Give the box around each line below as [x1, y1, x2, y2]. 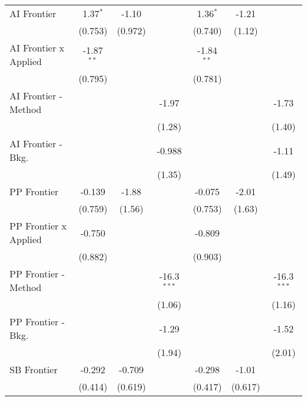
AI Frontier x [9, 41, 64, 54]
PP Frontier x [9, 219, 67, 232]
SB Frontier [9, 363, 58, 376]
